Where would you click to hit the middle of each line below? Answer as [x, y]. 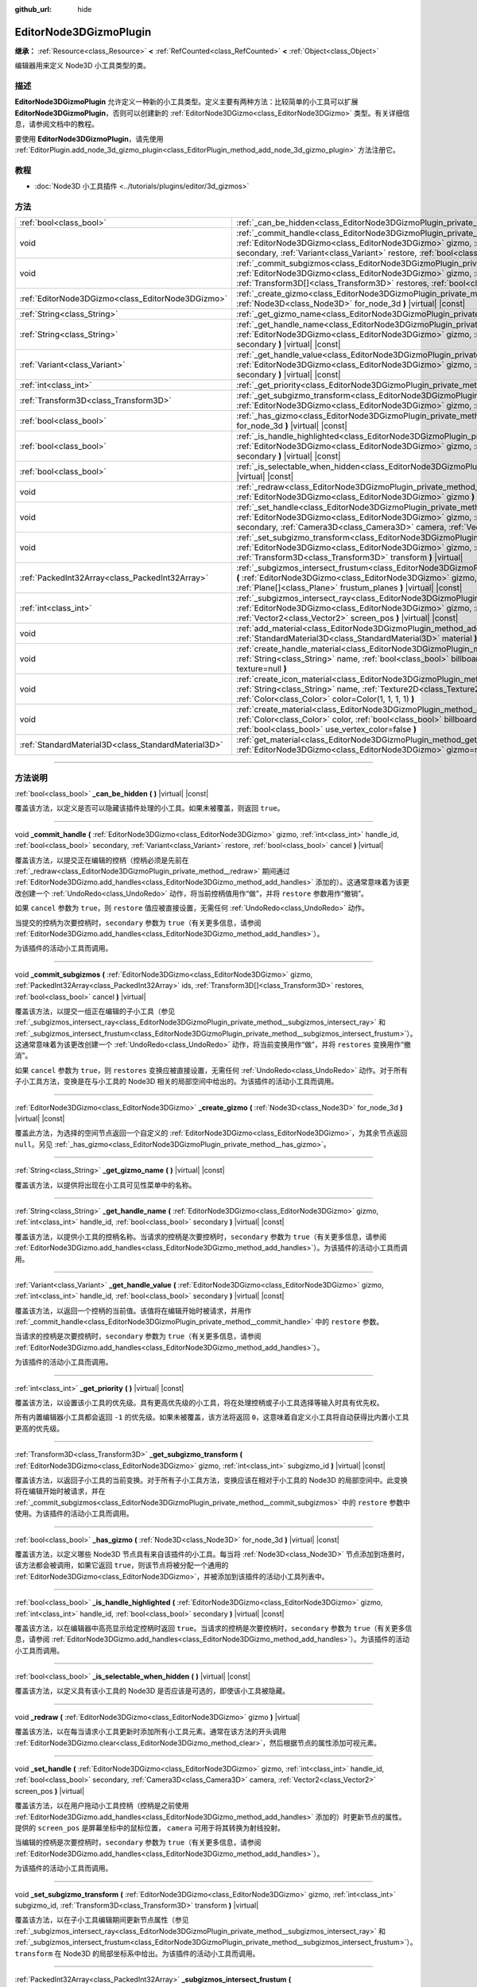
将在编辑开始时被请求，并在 [60, 1491]
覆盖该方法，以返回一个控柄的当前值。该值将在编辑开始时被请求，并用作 [133, 1311]
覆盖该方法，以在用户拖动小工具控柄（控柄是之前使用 [102, 1806]
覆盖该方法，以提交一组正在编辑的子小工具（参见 [95, 1011]
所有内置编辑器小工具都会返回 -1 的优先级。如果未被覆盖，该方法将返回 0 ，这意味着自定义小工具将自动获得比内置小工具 [212, 1417]
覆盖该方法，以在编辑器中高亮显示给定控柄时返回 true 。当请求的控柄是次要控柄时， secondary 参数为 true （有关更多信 [213, 1628]
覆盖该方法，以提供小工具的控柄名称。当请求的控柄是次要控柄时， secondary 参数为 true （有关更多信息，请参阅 [201, 1237]
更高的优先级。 [39, 1428]
